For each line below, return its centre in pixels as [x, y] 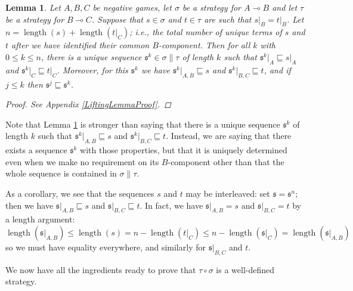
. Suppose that [117, 19]
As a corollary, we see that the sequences [80, 193]
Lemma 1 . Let [33, 7]
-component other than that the [226, 161]
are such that [228, 19]
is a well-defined [245, 269]
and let [285, 7]
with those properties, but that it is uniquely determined [184, 150]
